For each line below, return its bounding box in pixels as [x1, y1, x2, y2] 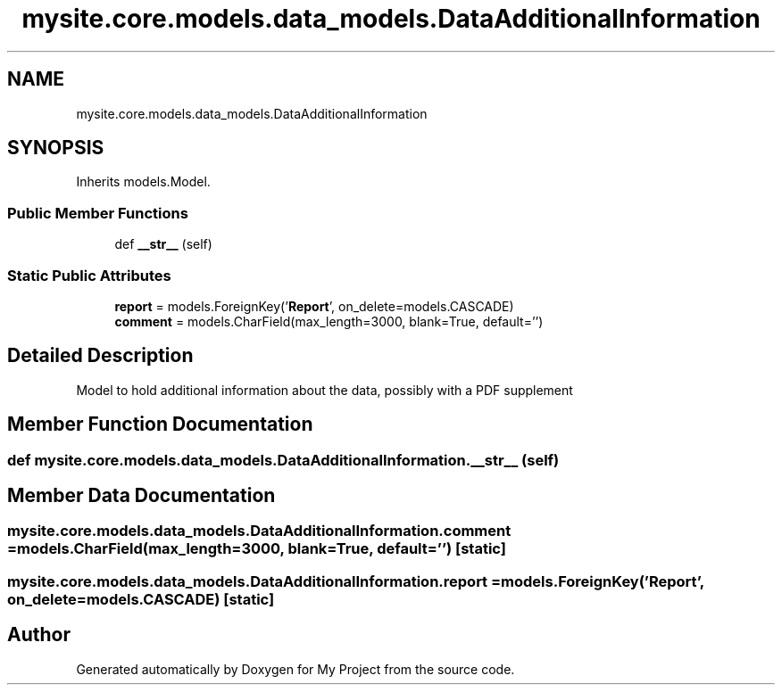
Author [7, 623, 71, 647]
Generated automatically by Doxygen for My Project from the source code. [76, 661, 515, 677]
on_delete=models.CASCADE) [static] [7, 589, 275, 608]
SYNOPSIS [7, 136, 104, 160]
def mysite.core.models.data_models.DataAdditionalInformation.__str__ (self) [7, 450, 560, 469]
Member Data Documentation [7, 484, 276, 507]
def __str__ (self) [114, 236, 212, 252]
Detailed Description [7, 344, 194, 367]
